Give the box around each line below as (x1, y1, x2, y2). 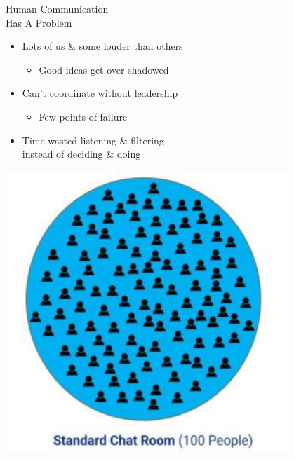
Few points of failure (39, 109, 128, 123)
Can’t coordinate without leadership (22, 85, 178, 100)
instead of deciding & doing (22, 146, 141, 161)
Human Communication (6, 1, 109, 15)
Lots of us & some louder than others (22, 39, 183, 53)
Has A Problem (6, 15, 72, 29)
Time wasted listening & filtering (22, 132, 164, 147)
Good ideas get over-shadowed (39, 62, 169, 76)
